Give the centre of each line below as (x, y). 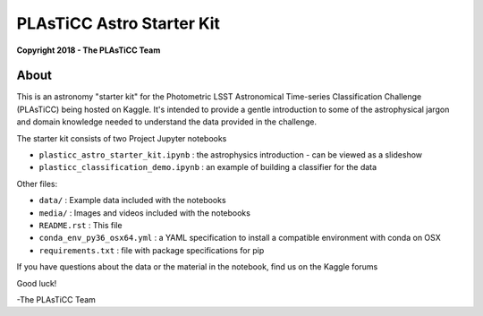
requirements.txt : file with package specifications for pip (152, 250)
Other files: (37, 184)
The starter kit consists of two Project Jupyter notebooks (122, 138)
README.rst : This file (80, 225)
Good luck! (37, 283)
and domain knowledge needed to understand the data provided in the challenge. (167, 122)
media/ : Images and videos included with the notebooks (144, 213)
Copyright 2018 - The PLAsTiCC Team (89, 50)
